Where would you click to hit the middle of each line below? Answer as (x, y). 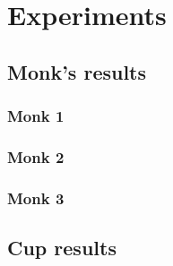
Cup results (62, 248)
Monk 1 (36, 116)
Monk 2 (36, 156)
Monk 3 (36, 197)
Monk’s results (77, 71)
